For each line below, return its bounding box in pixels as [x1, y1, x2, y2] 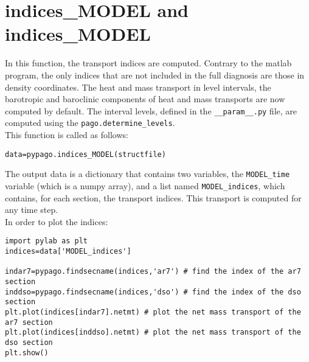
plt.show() [5, 348, 49, 357]
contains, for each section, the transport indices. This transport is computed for [5, 191, 302, 204]
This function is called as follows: [5, 128, 128, 141]
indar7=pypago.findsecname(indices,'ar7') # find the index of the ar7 [5, 267, 301, 276]
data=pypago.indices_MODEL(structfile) [5, 150, 166, 159]
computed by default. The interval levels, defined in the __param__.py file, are [5, 104, 297, 117]
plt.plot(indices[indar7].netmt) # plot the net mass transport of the [5, 307, 301, 316]
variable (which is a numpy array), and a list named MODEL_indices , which [5, 179, 285, 192]
